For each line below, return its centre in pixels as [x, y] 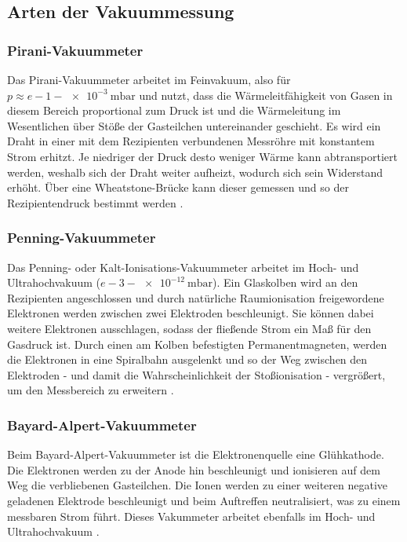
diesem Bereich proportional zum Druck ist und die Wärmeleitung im [174, 110]
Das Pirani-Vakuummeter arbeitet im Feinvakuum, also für [149, 79]
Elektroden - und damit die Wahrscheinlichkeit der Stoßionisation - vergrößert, [196, 374]
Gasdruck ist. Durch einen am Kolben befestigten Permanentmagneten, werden [197, 344]
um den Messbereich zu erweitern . [91, 390]
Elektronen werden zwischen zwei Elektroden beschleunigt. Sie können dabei [191, 313]
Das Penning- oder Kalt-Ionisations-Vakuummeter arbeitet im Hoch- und [183, 267]
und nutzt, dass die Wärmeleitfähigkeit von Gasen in [266, 95]
